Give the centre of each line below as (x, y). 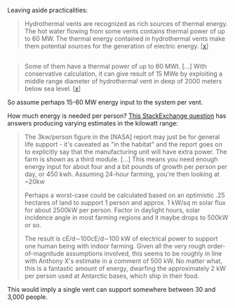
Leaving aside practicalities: (48, 10)
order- (216, 246)
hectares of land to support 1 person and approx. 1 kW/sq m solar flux (125, 203)
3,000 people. (27, 297)
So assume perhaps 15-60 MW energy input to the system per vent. (105, 102)
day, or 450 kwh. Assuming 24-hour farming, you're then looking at (122, 174)
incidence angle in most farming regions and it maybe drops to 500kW (126, 217)
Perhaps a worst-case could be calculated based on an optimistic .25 (125, 195)
